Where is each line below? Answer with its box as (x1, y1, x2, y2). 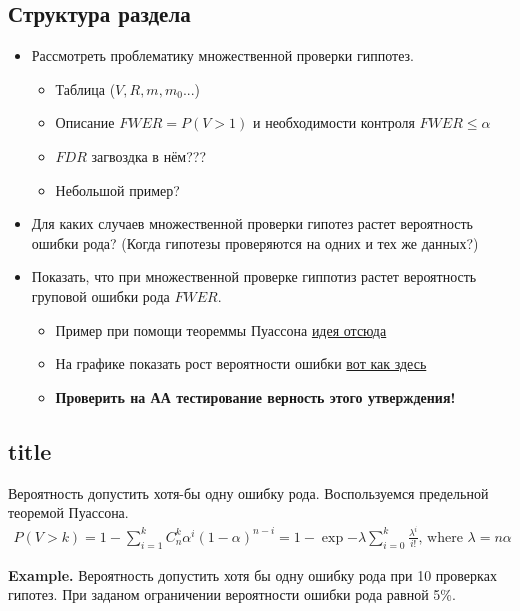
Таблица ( (55, 78, 116, 99)
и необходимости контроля (252, 112, 415, 133)
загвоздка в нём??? (91, 145, 207, 166)
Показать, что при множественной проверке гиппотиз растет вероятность (31, 266, 477, 287)
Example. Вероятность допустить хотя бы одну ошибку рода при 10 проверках (8, 564, 497, 585)
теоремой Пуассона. (8, 502, 129, 523)
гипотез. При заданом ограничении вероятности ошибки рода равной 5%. (8, 584, 456, 605)
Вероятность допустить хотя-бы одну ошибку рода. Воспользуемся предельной (8, 482, 489, 503)
